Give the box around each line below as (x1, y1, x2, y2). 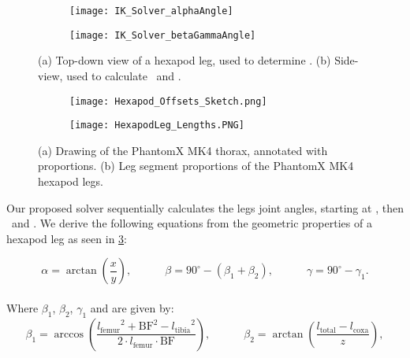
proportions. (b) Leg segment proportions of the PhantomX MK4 (38, 157, 354, 174)
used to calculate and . (66, 67, 181, 83)
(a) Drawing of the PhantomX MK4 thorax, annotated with (38, 142, 328, 158)
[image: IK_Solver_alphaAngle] (69, 6, 233, 17)
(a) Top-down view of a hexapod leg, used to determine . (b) (38, 52, 331, 68)
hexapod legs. (38, 173, 103, 189)
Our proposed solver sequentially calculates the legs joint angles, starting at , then (6, 199, 404, 216)
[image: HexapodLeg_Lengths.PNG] (69, 120, 244, 131)
